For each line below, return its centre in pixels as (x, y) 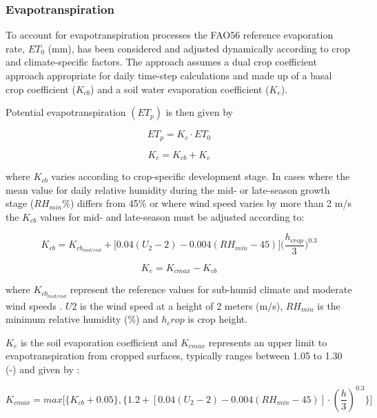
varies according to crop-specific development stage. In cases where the (201, 176)
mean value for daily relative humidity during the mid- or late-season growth (168, 189)
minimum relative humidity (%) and (82, 319)
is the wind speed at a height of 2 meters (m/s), (182, 305)
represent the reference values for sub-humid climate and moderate (211, 289)
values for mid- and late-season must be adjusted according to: (172, 216)
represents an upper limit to (268, 342)
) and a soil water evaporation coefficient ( (180, 89)
